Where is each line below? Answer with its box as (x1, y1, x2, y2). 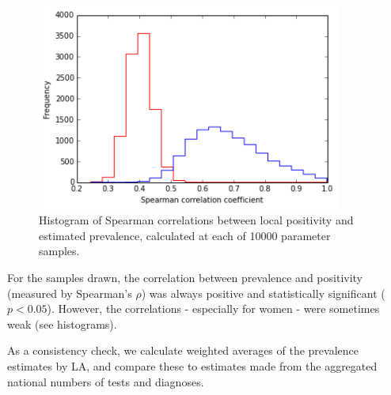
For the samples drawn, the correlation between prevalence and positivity (7, 269, 363, 286)
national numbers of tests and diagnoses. (7, 373, 204, 389)
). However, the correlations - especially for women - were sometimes (47, 300, 380, 317)
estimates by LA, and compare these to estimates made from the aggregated (7, 358, 378, 374)
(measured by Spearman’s (7, 284, 132, 301)
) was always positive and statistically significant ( (141, 284, 385, 301)
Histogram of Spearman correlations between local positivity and (39, 212, 354, 228)
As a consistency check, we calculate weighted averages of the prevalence (7, 342, 359, 359)
